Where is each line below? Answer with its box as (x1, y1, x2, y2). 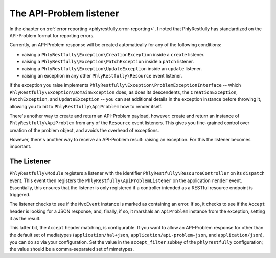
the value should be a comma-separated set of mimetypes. (9, 246, 134, 252)
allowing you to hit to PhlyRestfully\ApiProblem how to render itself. (9, 104, 163, 110)
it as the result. (9, 215, 41, 221)
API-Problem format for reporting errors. (9, 32, 95, 38)
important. (9, 143, 32, 150)
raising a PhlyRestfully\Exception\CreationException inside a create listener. (22, 51, 205, 57)
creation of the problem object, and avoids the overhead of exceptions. (9, 127, 159, 133)
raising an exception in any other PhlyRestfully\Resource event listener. (22, 72, 182, 79)
